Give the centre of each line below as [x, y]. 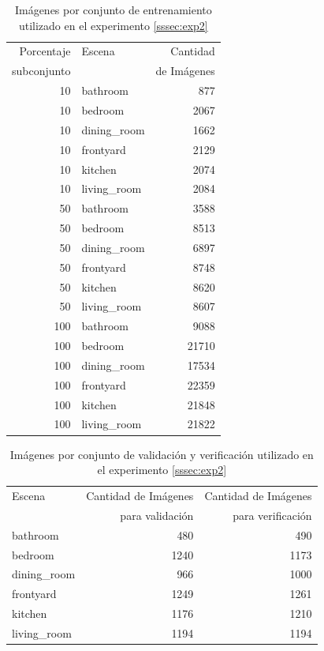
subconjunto [41, 71]
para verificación [272, 515]
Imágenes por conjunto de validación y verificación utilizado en [162, 454]
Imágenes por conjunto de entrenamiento [113, 9]
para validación [157, 515]
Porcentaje [45, 51]
